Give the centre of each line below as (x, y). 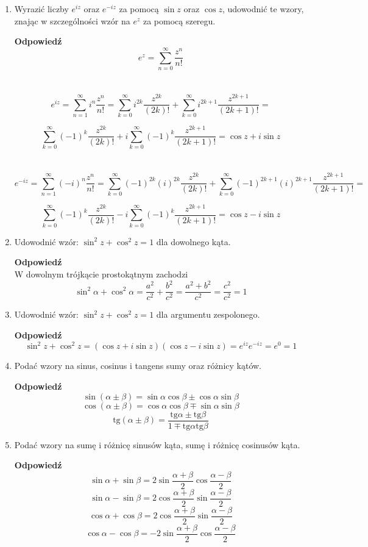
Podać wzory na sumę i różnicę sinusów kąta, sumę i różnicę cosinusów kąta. (157, 444)
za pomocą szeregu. (179, 20)
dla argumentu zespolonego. (208, 314)
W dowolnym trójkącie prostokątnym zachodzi (101, 273)
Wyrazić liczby (41, 9)
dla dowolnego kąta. (193, 241)
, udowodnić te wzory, (263, 9)
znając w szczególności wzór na (72, 20)
